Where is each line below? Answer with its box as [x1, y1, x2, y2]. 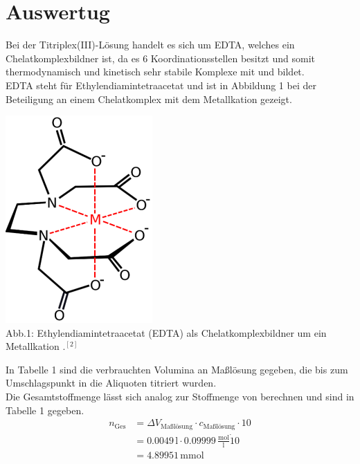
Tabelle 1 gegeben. [6, 402, 84, 417]
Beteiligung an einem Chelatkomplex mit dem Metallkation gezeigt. [6, 91, 292, 106]
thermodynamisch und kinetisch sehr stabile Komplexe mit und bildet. [6, 64, 305, 79]
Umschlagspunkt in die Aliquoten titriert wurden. [6, 375, 217, 390]
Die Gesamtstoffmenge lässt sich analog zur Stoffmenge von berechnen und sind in [6, 389, 354, 404]
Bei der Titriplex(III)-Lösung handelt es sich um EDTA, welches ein [6, 37, 295, 52]
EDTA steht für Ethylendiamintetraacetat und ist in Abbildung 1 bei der [6, 77, 316, 92]
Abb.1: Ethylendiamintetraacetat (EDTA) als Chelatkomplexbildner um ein [6, 325, 327, 340]
